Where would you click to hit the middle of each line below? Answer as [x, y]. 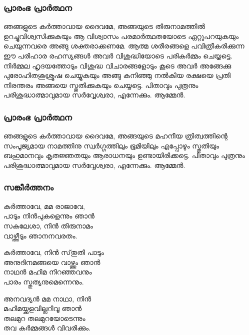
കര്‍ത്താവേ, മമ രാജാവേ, [44, 206]
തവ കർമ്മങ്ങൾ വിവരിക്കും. [47, 328]
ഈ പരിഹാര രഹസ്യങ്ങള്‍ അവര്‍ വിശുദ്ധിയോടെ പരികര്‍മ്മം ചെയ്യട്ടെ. [118, 55]
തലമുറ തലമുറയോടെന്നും [44, 318]
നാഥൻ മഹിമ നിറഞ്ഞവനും [48, 272]
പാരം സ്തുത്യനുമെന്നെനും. [44, 281]
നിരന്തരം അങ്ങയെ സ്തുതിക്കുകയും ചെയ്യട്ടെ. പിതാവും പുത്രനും [101, 85]
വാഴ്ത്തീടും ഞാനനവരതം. [40, 235]
